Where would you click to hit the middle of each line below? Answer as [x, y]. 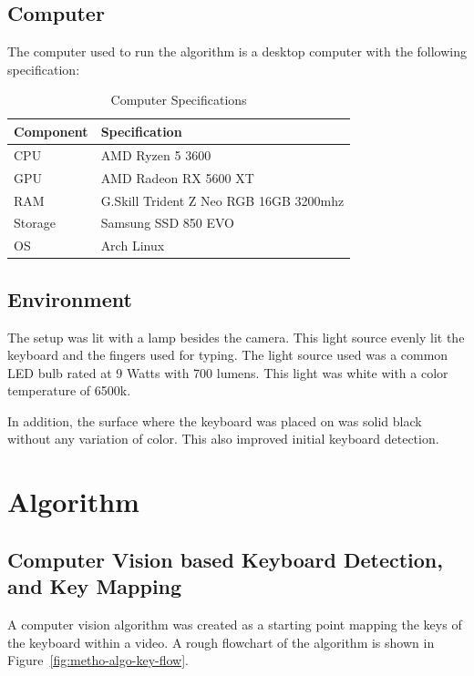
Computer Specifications [179, 100]
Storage [35, 223]
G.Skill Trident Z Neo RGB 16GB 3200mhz [222, 200]
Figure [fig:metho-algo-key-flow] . [98, 660]
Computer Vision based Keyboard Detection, [225, 559]
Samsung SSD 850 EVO [167, 223]
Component [51, 131]
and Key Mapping [95, 586]
